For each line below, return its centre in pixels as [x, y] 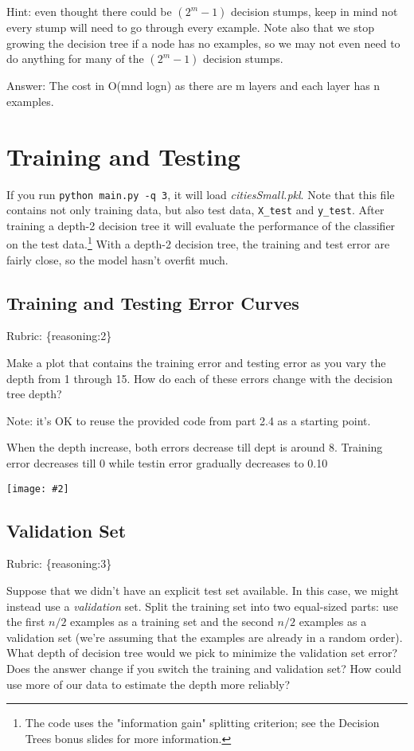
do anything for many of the [75, 59]
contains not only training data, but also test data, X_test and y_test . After [195, 210]
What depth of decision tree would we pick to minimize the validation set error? [202, 653]
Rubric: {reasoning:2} [59, 336]
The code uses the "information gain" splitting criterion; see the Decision [202, 723]
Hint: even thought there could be [89, 11]
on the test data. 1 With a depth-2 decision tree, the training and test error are [198, 243]
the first [26, 622]
